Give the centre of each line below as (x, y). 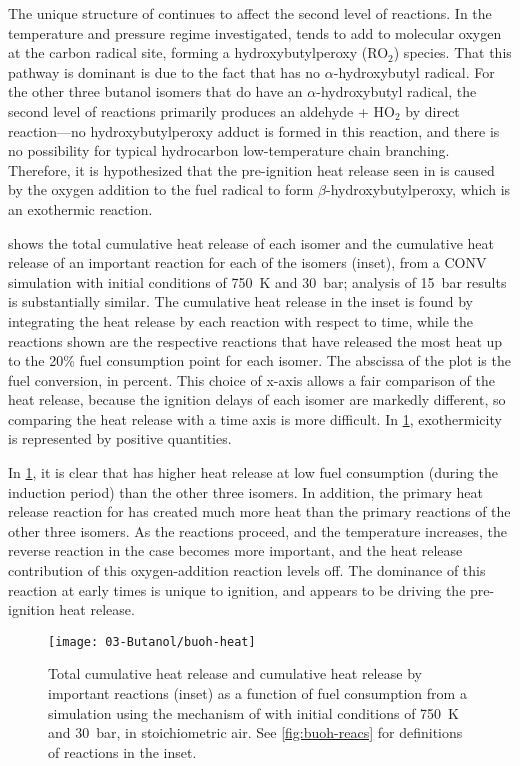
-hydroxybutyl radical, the (396, 91)
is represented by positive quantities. (120, 438)
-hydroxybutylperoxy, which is (418, 189)
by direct (432, 110)
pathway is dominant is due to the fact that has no (164, 71)
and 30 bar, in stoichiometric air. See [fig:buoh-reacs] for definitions (255, 732)
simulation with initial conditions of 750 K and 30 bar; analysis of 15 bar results (257, 281)
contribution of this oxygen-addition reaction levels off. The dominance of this (247, 570)
